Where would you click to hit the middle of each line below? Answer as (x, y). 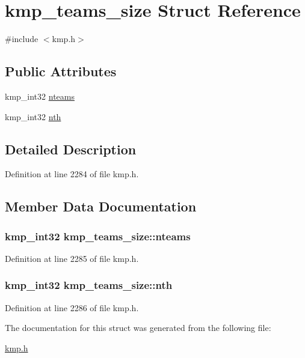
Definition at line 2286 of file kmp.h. (72, 307)
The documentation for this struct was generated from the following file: (138, 328)
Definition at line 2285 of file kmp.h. (72, 258)
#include (22, 39)
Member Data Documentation (101, 206)
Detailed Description (71, 149)
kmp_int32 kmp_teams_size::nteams (98, 236)
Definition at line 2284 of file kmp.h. (72, 174)
